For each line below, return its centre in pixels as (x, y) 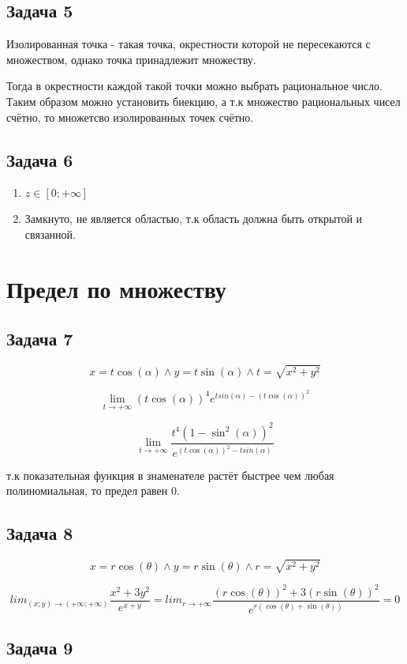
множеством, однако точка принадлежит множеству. (131, 59)
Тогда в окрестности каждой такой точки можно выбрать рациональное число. (194, 86)
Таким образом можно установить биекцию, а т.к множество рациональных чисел (203, 101)
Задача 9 (40, 648)
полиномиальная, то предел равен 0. (93, 490)
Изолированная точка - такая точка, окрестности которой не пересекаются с (189, 44)
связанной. (50, 234)
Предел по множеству (116, 288)
